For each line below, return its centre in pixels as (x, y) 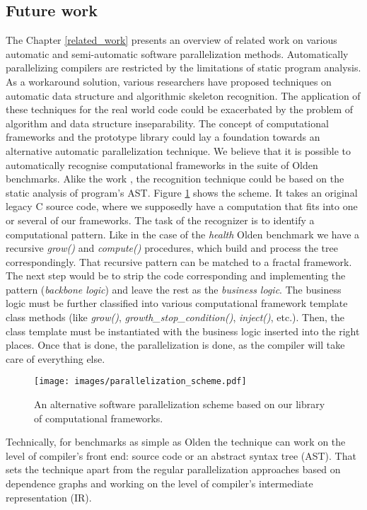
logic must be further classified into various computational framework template (177, 303)
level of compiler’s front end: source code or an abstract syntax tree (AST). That (181, 455)
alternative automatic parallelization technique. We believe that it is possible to (178, 150)
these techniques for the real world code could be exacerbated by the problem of (180, 109)
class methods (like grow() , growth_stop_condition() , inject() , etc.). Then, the (175, 317)
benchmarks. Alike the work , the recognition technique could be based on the (175, 179)
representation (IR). (49, 497)
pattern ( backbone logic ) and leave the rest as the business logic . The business (174, 289)
